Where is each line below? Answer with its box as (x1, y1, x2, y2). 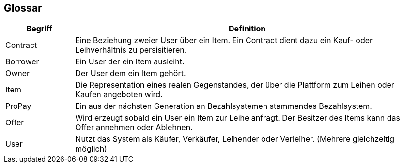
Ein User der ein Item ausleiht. (75, 57, 185, 67)
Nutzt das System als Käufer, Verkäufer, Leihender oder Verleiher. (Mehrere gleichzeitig (75, 134, 395, 144)
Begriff (26, 24, 52, 34)
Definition (229, 24, 266, 34)
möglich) (75, 144, 107, 154)
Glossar (4, 2, 42, 14)
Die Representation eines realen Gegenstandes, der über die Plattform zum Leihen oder (75, 80, 394, 90)
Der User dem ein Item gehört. (75, 68, 186, 78)
